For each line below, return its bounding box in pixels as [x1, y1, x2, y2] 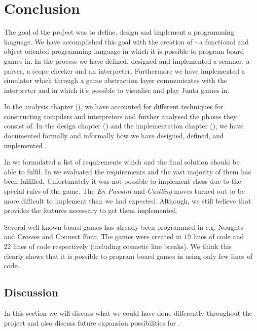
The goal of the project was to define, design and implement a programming [4, 27, 234, 37]
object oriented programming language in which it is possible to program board [4, 46, 244, 56]
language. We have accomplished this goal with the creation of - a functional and [4, 36, 249, 46]
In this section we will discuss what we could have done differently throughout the [4, 307, 253, 318]
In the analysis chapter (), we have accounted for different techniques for [4, 101, 223, 112]
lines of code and [193, 231, 244, 242]
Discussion [4, 285, 59, 300]
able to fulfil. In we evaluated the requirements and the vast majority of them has [4, 166, 251, 176]
